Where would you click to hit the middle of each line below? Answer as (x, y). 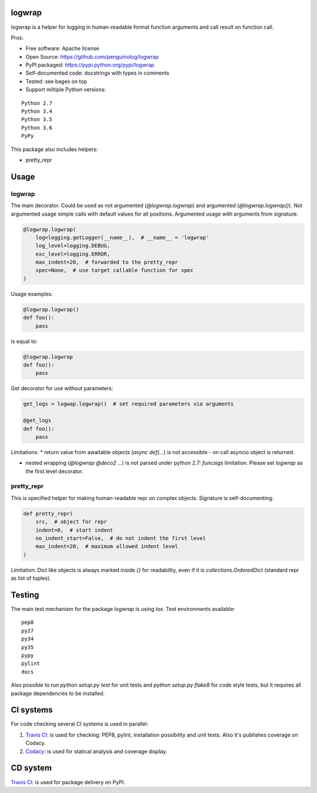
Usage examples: (32, 294)
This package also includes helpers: (54, 149)
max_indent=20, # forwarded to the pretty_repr (107, 262)
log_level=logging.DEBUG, (73, 246)
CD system (31, 768)
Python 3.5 (37, 120)
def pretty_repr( (48, 513)
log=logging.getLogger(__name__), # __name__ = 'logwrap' (122, 237)
